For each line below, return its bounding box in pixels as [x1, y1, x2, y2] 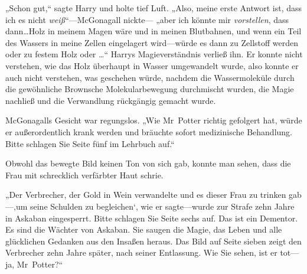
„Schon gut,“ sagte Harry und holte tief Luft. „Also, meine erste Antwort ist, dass [5, 2, 302, 14]
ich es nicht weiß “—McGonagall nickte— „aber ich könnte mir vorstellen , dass [5, 13, 289, 25]
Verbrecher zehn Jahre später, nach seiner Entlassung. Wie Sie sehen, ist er [5, 246, 277, 259]
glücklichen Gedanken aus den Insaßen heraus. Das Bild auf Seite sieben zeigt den [5, 234, 302, 247]
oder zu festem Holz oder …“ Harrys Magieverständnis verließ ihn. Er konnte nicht [5, 48, 303, 60]
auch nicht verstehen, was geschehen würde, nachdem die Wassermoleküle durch [5, 71, 295, 83]
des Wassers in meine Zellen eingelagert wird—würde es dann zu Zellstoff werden [5, 36, 299, 48]
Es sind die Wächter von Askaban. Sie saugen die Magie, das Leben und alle [5, 223, 282, 236]
